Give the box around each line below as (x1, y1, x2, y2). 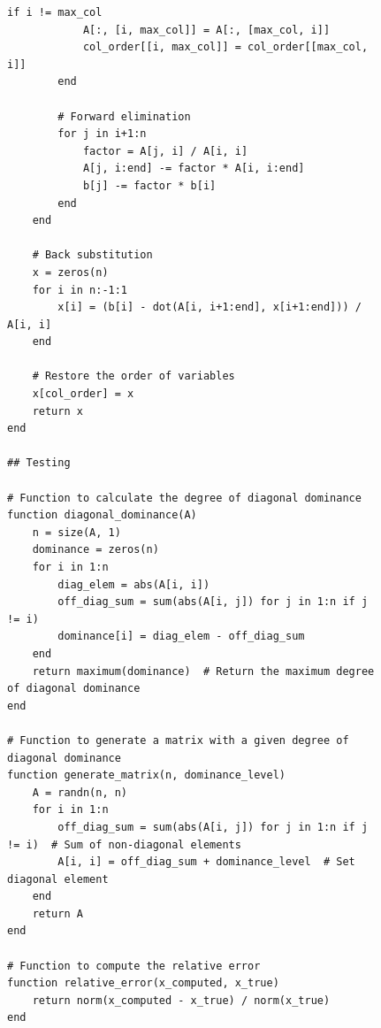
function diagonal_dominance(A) (7, 509, 197, 522)
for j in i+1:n (57, 127, 147, 141)
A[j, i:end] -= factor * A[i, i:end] (82, 162, 305, 175)
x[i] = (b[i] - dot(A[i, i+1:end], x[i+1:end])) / (57, 301, 362, 314)
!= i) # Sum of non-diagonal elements (7, 838, 241, 851)
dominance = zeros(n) (32, 543, 159, 556)
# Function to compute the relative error (7, 959, 261, 972)
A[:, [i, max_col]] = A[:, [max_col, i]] (82, 23, 331, 36)
